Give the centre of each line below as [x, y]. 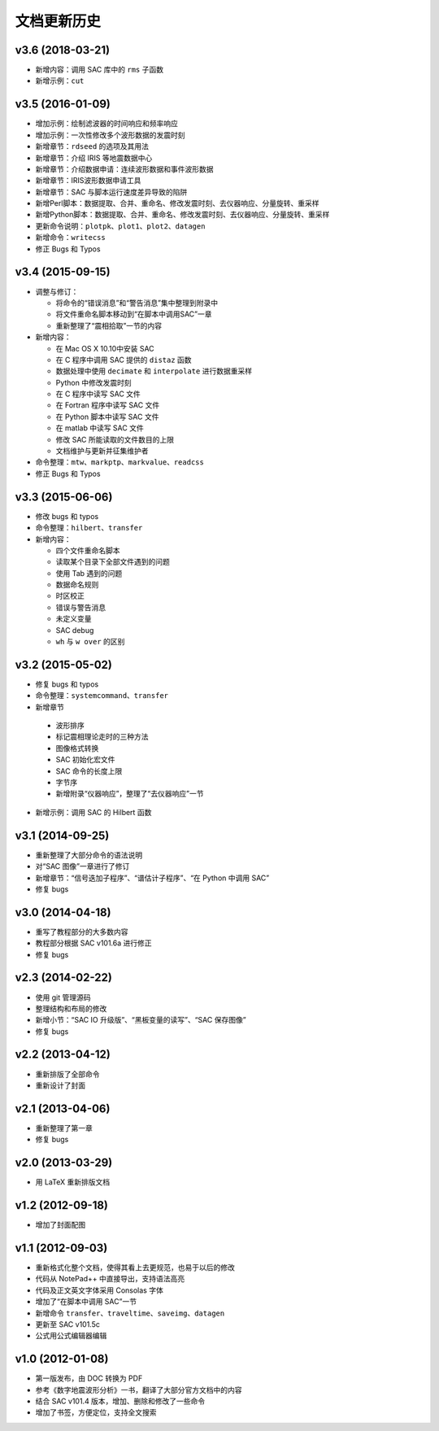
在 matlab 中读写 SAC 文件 [100, 428]
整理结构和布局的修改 [71, 1008]
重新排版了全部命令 [67, 1074]
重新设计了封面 [60, 1085]
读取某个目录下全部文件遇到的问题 [113, 562]
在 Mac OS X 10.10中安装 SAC [105, 348]
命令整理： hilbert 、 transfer [89, 528]
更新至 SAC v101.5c [68, 1324]
